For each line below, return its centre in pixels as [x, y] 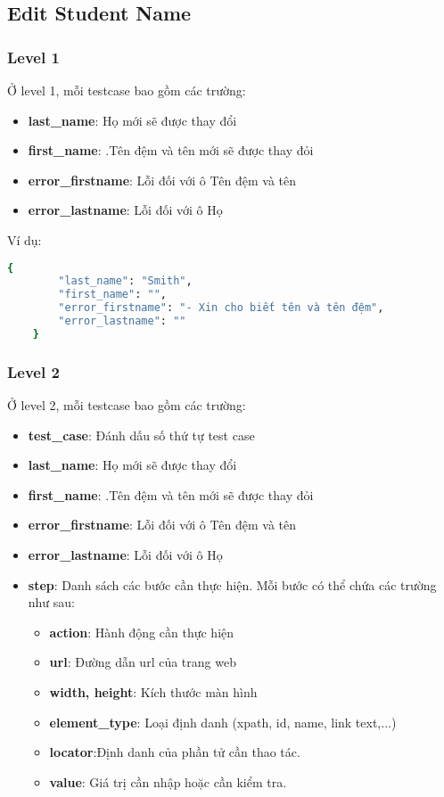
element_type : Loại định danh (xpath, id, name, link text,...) [223, 722]
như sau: [52, 602]
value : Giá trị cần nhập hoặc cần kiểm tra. [168, 781]
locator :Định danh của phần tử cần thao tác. [175, 752]
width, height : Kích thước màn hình [153, 691]
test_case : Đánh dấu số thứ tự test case [141, 435]
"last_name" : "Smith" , [125, 281]
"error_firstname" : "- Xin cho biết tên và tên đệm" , [221, 308]
